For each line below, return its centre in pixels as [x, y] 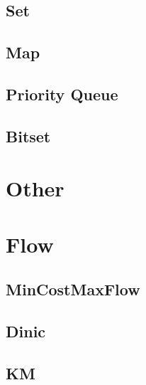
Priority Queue [62, 94]
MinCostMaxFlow [73, 289]
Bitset [28, 136]
